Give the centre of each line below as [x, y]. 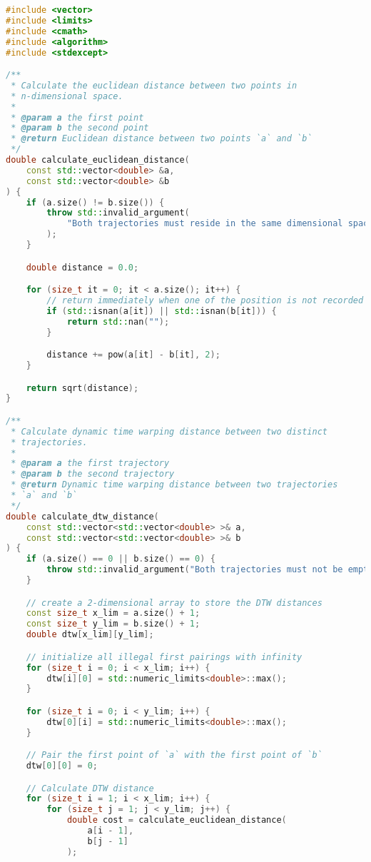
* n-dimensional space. [67, 96]
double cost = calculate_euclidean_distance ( [177, 820]
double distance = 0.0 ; [82, 267]
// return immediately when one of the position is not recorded [205, 300]
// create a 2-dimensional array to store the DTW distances [174, 603]
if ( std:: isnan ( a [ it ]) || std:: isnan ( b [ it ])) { [162, 311]
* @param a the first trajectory [90, 463]
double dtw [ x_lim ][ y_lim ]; [90, 635]
